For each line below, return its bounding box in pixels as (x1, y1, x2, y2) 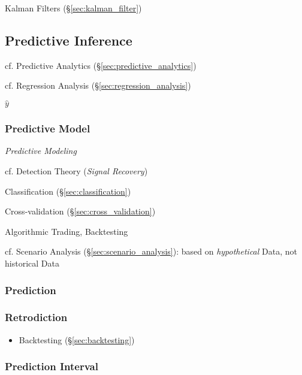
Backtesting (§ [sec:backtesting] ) (19, 333, 135, 346)
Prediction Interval (5, 359, 98, 374)
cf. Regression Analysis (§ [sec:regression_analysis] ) (5, 79, 191, 92)
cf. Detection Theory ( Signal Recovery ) (5, 165, 148, 177)
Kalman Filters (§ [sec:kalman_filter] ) (5, 2, 142, 14)
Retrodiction (5, 310, 68, 325)
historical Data (5, 256, 59, 269)
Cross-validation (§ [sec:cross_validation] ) (5, 205, 156, 217)
